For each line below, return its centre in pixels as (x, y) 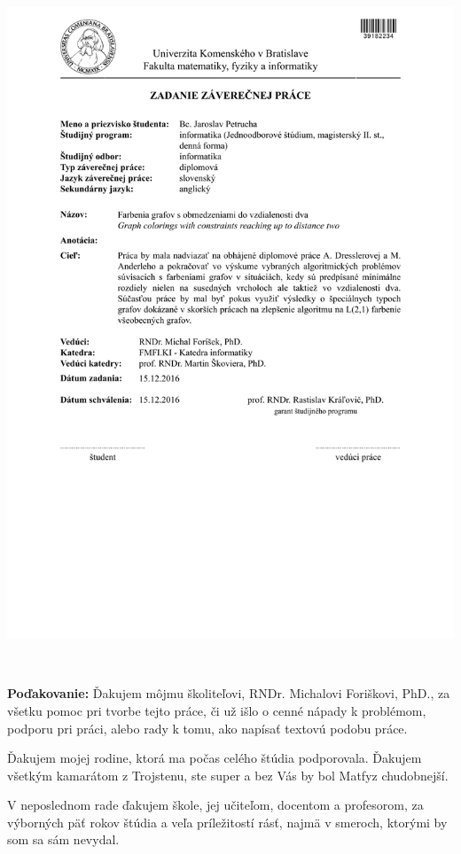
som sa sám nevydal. (63, 839)
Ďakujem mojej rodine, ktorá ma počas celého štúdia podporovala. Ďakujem (215, 758)
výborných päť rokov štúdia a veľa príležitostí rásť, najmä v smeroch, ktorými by (227, 822)
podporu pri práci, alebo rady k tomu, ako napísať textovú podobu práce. (207, 728)
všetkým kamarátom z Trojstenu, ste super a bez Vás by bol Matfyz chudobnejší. (228, 775)
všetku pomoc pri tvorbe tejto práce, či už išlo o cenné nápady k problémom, (217, 710)
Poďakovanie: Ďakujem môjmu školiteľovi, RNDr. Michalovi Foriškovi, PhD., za (229, 693)
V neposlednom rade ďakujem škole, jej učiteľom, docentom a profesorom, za (215, 805)
